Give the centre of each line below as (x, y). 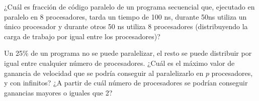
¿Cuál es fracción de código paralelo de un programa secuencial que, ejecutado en (129, 7)
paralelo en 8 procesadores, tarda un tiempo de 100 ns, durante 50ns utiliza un (125, 16)
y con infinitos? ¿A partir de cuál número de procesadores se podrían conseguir (126, 83)
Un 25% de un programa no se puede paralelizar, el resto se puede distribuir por (128, 53)
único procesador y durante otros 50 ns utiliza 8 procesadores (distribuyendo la (126, 26)
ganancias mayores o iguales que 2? (58, 92)
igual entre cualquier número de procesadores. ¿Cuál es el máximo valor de (119, 63)
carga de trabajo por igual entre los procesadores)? (82, 36)
